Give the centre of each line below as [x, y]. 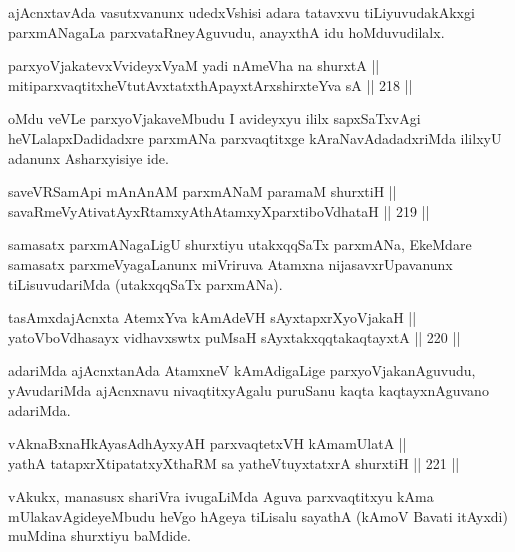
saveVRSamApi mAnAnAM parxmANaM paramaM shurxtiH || [202, 191]
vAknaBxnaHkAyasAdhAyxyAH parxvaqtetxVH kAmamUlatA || [207, 443]
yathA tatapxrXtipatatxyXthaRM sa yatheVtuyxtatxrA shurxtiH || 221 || [234, 462]
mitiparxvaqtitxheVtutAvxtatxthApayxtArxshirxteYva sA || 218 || [210, 84]
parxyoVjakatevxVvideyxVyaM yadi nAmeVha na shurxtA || [194, 65]
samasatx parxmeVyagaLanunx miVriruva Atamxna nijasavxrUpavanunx [230, 263]
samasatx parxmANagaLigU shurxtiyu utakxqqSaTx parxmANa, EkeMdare [240, 244]
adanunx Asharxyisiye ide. [88, 157]
